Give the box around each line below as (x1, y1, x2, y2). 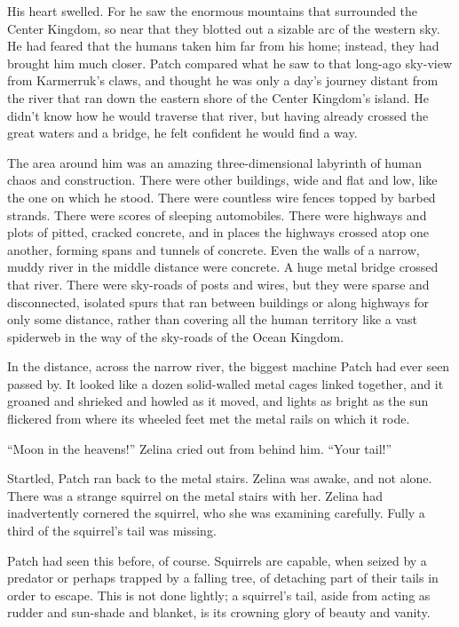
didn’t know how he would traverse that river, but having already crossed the (7, 106, 429, 124)
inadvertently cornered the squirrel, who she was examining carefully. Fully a (7, 504, 425, 522)
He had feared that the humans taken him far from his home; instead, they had (7, 36, 439, 55)
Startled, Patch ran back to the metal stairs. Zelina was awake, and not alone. (7, 469, 432, 488)
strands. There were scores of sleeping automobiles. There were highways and (7, 205, 427, 224)
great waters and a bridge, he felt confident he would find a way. (7, 123, 358, 142)
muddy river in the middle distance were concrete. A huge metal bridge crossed (7, 258, 439, 276)
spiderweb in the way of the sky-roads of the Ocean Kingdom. (7, 327, 344, 345)
